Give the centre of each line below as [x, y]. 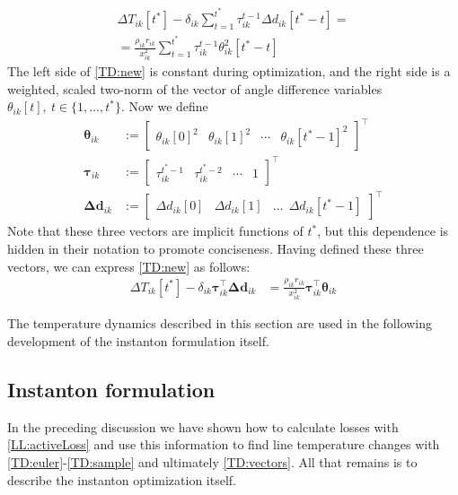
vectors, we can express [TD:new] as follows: [129, 266]
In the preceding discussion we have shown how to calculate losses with [203, 426]
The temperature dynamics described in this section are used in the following [220, 323]
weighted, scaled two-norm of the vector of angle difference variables [195, 88]
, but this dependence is [383, 231]
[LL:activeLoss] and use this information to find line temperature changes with [224, 444]
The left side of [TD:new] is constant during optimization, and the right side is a [229, 71]
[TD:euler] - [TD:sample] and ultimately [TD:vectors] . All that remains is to [212, 461]
